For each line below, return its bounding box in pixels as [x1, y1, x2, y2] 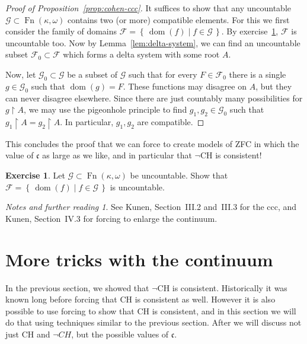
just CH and [5, 327, 50, 340]
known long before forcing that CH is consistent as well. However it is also [5, 293, 276, 305]
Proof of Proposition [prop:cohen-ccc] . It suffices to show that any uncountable [5, 2, 292, 14]
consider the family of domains [5, 25, 117, 37]
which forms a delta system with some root [63, 48, 220, 60]
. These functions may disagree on [123, 79, 247, 92]
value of [5, 149, 34, 161]
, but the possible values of [71, 327, 169, 340]
